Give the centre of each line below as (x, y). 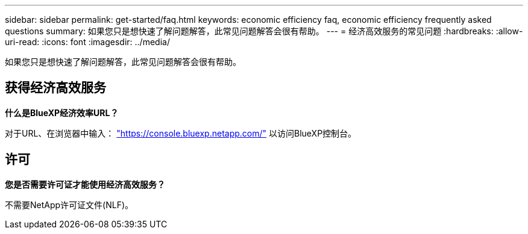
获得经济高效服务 (55, 88)
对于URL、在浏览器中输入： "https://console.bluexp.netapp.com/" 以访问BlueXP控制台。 (181, 133)
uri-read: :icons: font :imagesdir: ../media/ (87, 42)
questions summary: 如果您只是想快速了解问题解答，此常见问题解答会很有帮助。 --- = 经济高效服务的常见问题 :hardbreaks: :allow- (264, 31)
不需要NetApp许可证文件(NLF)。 (69, 205)
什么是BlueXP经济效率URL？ (62, 112)
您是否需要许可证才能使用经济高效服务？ (85, 184)
